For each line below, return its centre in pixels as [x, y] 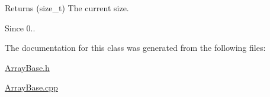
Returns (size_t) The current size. [67, 8]
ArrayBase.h [27, 67]
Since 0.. [20, 28]
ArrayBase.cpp [31, 87]
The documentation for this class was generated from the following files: [135, 48]
